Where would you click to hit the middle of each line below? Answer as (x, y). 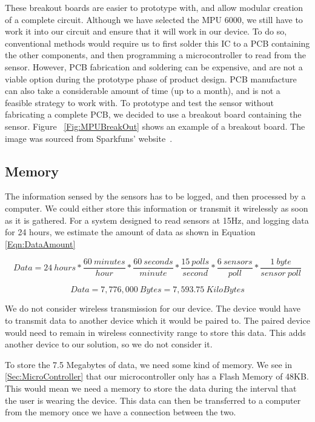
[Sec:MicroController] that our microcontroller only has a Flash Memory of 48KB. (157, 376)
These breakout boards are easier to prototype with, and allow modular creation (154, 7)
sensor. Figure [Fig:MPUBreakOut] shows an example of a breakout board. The (155, 126)
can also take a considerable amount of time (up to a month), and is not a (143, 91)
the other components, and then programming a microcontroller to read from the (156, 55)
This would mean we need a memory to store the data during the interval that (151, 388)
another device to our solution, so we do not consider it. (109, 344)
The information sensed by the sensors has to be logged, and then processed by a (155, 196)
